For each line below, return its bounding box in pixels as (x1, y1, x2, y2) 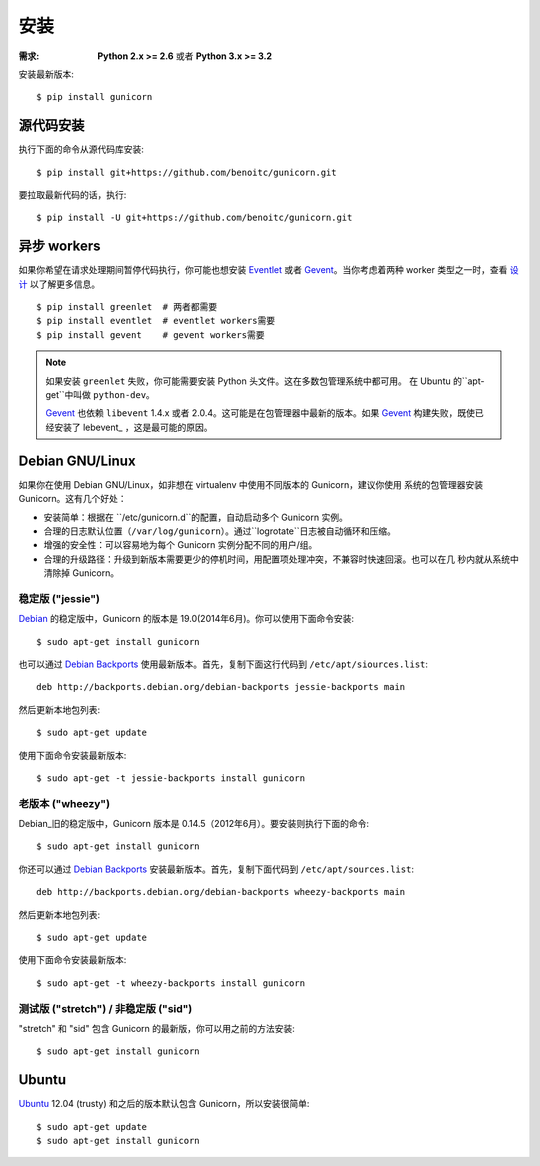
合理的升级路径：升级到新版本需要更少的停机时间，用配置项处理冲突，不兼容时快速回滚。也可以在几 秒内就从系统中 (43, 553, 519, 565)
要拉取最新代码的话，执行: (18, 189, 127, 201)
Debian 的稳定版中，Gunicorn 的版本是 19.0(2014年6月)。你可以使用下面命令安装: (18, 613, 355, 625)
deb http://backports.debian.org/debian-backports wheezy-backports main (36, 886, 406, 898)
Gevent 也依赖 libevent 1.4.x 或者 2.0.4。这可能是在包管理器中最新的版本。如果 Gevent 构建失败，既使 (45, 407, 475, 419)
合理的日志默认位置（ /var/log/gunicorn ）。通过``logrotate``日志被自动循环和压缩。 (43, 525, 397, 537)
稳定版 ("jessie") (18, 591, 100, 605)
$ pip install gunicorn (36, 91, 153, 103)
